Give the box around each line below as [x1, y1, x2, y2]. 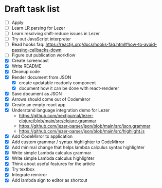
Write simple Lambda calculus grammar [11, 150, 91, 156]
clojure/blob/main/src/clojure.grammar [18, 118, 97, 124]
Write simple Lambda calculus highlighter [11, 155, 95, 161]
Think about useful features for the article [11, 161, 95, 167]
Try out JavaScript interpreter [11, 36, 72, 42]
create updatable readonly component [18, 79, 96, 86]
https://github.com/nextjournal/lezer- [18, 113, 93, 118]
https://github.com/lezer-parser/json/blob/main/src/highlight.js [18, 128, 145, 134]
